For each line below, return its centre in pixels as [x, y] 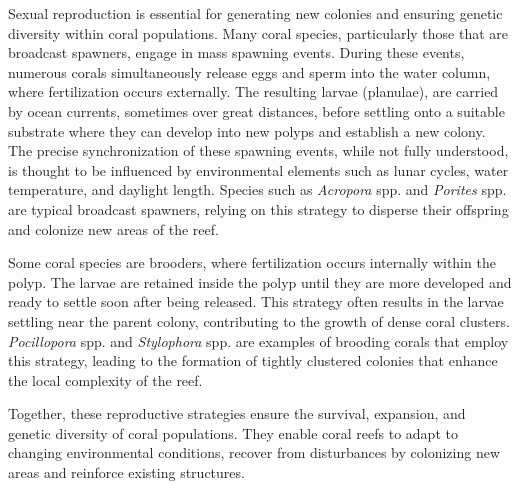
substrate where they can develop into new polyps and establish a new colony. [247, 130]
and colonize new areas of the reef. [113, 228]
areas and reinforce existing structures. [126, 472]
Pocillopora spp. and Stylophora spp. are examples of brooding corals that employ [258, 340]
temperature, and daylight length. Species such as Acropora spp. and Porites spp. [257, 189]
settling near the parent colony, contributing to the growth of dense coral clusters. [259, 320]
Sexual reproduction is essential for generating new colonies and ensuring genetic [255, 13]
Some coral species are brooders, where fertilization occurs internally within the [252, 262]
